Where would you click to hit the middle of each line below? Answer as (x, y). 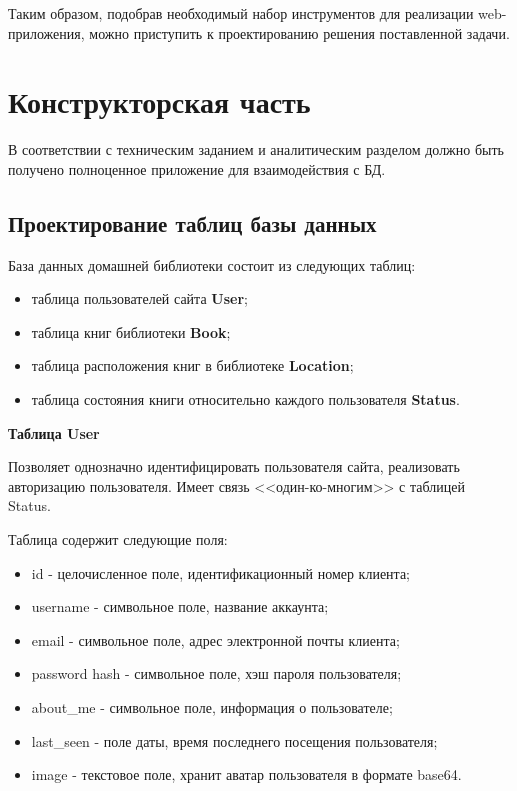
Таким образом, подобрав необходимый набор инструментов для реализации (241, 13)
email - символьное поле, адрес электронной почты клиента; (215, 639)
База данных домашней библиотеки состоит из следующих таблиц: (212, 264)
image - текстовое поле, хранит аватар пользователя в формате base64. (246, 774)
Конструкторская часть (159, 101)
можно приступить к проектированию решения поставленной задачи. (299, 32)
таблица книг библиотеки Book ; (131, 331)
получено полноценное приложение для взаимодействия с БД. (197, 168)
